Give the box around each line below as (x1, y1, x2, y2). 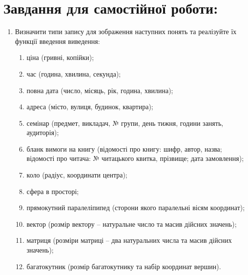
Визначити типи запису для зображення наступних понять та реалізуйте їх (15, 26, 237, 37)
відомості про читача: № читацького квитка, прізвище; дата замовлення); (26, 153, 244, 163)
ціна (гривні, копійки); (26, 52, 94, 62)
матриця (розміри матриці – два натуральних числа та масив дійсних (26, 235, 232, 245)
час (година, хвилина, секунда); (26, 68, 121, 79)
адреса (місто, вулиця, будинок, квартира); (26, 101, 153, 112)
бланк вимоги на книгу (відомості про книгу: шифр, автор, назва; (26, 143, 222, 154)
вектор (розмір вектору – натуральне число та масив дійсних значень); (26, 218, 237, 229)
